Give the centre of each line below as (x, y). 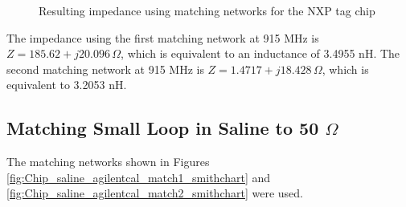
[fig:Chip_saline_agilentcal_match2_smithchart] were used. (155, 193)
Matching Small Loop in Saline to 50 (163, 128)
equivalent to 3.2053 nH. (67, 85)
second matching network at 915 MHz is (105, 69)
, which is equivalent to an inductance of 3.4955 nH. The (260, 53)
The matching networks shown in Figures (108, 162)
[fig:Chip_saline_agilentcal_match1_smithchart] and (139, 177)
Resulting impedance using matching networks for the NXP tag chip (207, 10)
